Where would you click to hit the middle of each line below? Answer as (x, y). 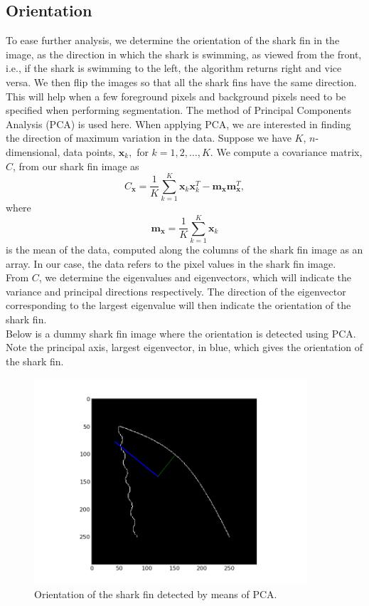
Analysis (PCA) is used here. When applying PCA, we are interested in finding (178, 124)
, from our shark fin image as (76, 166)
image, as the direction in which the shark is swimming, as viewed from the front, (184, 54)
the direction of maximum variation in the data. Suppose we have (149, 138)
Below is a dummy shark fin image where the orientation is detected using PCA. (181, 333)
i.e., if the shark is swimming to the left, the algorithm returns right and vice (174, 68)
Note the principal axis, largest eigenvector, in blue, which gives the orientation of (184, 347)
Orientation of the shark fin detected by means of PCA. (156, 594)
